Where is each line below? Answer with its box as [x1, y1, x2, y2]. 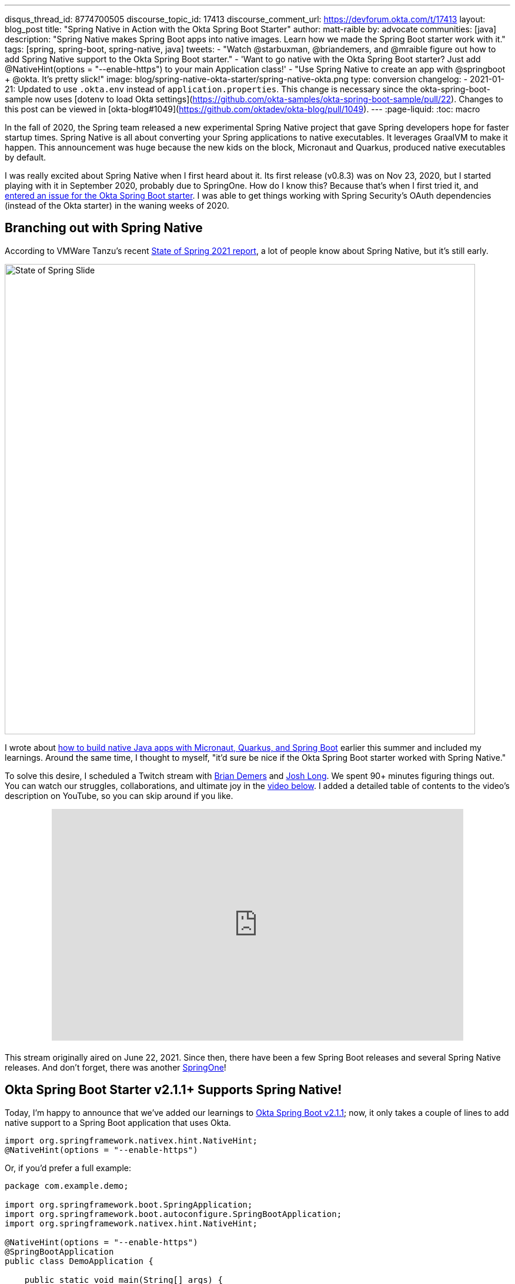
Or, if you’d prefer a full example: [5, 1162, 131, 1173]
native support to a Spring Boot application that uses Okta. [5, 1117, 231, 1128]
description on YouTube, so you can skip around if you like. [5, 790, 233, 801]
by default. [5, 152, 46, 162]
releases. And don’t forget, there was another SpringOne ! [5, 1062, 226, 1072]
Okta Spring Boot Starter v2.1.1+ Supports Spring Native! [5, 1082, 342, 1098]
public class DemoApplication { [5, 1256, 153, 1266]
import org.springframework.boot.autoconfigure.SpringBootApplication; [5, 1209, 342, 1219]
